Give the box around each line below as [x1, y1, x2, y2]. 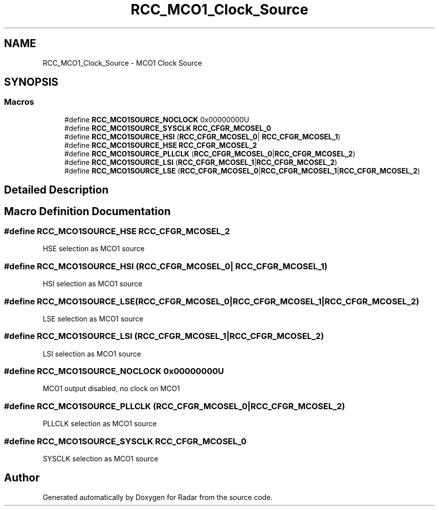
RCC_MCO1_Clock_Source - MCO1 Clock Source [43, 58, 202, 67]
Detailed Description [4, 184, 109, 197]
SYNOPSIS [4, 76, 59, 89]
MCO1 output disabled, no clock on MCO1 [43, 384, 180, 393]
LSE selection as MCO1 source [43, 314, 143, 323]
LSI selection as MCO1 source [43, 349, 141, 358]
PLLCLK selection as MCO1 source [43, 419, 157, 428]
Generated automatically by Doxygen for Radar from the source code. [43, 492, 273, 501]
